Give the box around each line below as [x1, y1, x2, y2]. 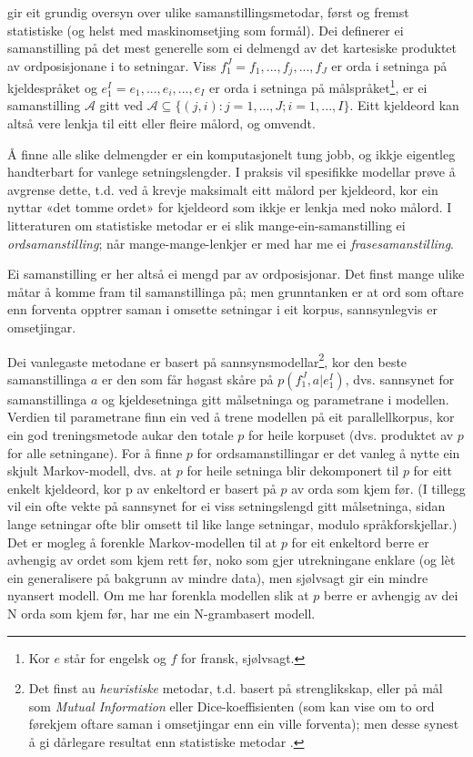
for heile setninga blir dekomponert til [186, 461, 399, 480]
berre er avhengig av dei [323, 586, 458, 605]
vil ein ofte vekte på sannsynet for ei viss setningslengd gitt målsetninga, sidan [7, 496, 446, 516]
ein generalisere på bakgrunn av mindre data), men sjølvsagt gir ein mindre [7, 568, 428, 587]
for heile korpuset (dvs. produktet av [248, 425, 454, 445]
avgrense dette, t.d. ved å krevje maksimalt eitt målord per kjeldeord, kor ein [7, 179, 438, 199]
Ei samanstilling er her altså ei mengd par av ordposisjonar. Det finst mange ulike [7, 264, 465, 283]
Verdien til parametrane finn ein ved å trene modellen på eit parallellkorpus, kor [7, 407, 455, 426]
